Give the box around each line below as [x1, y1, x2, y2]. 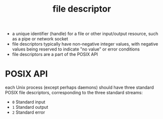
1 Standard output [12, 104, 49, 110]
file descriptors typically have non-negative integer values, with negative [12, 41, 159, 47]
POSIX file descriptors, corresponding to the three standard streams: [5, 90, 143, 96]
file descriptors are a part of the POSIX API [12, 51, 98, 57]
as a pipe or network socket [12, 36, 68, 42]
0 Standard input [12, 99, 45, 105]
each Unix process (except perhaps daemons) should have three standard [5, 85, 154, 90]
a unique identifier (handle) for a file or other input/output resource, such [12, 31, 158, 37]
